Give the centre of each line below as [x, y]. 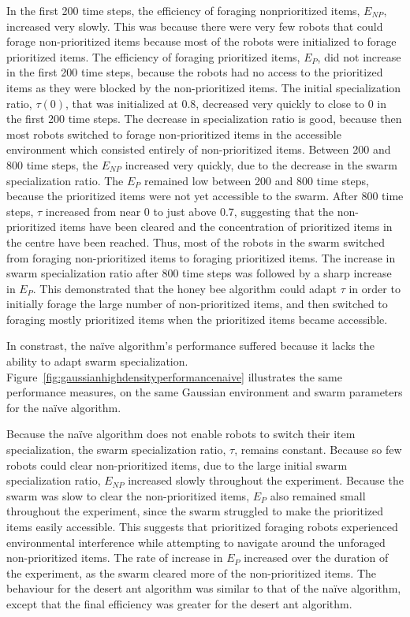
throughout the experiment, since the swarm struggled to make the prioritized [195, 511]
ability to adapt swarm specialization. [97, 361]
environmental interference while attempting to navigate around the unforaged [196, 542]
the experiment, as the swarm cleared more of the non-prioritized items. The [192, 572]
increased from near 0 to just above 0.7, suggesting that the [190, 211]
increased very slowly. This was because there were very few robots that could [195, 26]
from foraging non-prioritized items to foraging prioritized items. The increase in [201, 257]
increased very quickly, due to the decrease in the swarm [261, 164]
